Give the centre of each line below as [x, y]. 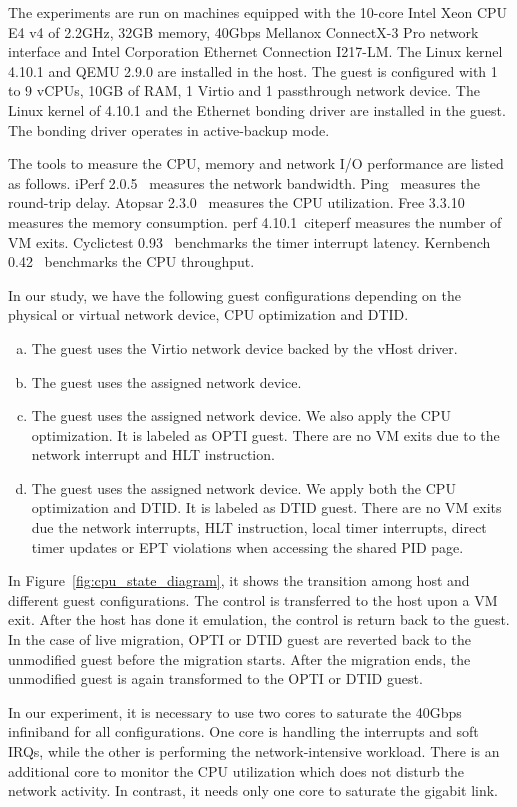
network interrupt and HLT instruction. [153, 454]
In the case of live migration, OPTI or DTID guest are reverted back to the [239, 639]
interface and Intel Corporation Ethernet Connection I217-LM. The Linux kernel [255, 51]
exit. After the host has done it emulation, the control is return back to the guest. [259, 619]
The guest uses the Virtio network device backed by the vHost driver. [244, 347]
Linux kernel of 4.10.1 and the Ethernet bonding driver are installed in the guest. [257, 109]
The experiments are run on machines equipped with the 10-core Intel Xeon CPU [258, 12]
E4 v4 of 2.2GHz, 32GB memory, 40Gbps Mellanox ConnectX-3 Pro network [243, 31]
